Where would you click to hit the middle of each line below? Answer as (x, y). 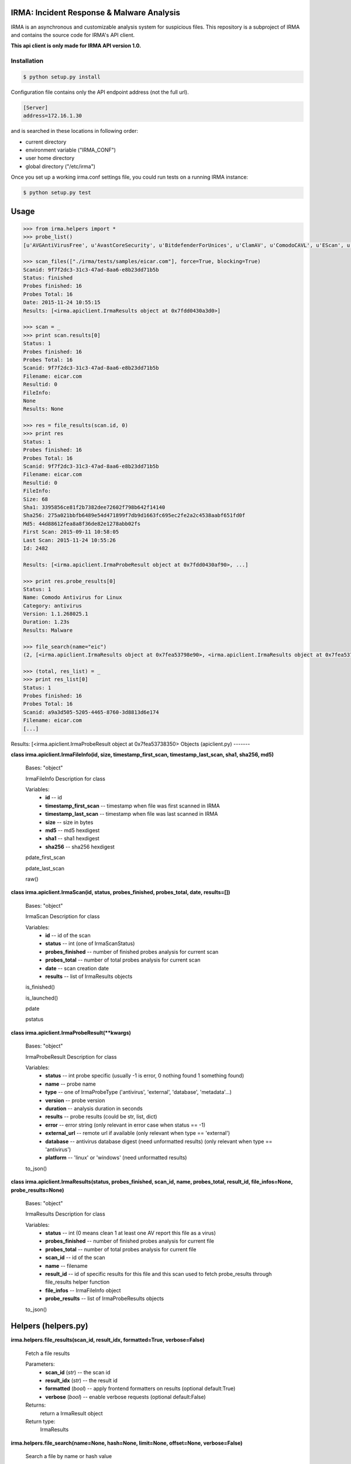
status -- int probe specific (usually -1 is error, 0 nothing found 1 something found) (145, 1076)
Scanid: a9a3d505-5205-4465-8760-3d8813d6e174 (91, 712)
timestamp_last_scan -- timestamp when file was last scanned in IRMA (132, 814)
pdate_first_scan (45, 857)
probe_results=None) (37, 1190)
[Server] (36, 107)
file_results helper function (78, 1282)
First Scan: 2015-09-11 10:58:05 (71, 532)
